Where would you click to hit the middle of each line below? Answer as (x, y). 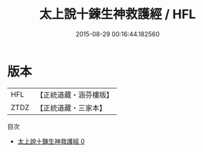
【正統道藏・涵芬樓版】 (75, 95)
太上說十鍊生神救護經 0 (51, 141)
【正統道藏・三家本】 (71, 107)
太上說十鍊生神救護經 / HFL (118, 14)
